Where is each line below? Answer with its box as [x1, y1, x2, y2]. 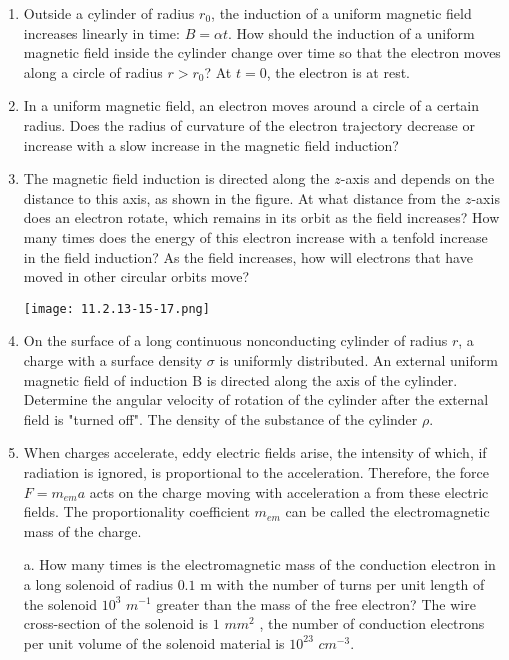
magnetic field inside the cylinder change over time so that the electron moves [23, 42, 501, 63]
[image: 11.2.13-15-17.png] [23, 301, 210, 316]
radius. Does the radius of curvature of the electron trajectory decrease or [23, 114, 475, 135]
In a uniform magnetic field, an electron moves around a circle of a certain [23, 95, 480, 116]
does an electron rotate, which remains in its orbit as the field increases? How [23, 207, 500, 228]
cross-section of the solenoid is [23, 613, 209, 634]
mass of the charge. [23, 520, 142, 541]
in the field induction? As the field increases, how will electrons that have [23, 246, 473, 267]
